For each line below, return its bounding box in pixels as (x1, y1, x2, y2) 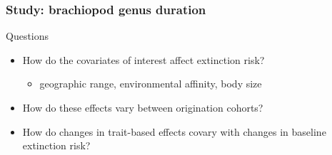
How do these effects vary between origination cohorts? (22, 100, 263, 114)
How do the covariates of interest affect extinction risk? (22, 52, 265, 67)
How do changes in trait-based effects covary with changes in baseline (22, 124, 326, 139)
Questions (6, 28, 49, 43)
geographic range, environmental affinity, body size (39, 76, 262, 91)
